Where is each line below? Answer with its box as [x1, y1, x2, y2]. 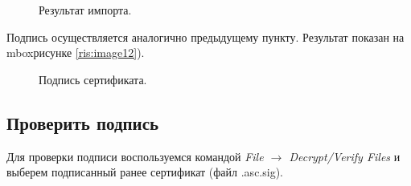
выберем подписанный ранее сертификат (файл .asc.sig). [6, 164, 283, 180]
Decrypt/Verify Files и [289, 148, 401, 164]
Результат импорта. [39, 2, 132, 18]
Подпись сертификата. [39, 71, 147, 87]
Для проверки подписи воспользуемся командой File [6, 148, 264, 164]
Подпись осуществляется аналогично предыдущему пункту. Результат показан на [6, 28, 405, 45]
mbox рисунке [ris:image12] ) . [6, 44, 145, 61]
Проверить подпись [6, 110, 159, 135]
